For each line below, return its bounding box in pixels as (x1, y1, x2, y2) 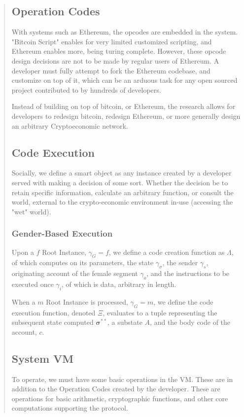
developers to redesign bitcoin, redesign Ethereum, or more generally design (11, 110, 241, 121)
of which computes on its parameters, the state (11, 257, 154, 268)
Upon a (11, 246, 34, 257)
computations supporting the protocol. (11, 403, 128, 413)
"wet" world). (11, 206, 51, 216)
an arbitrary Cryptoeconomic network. (11, 120, 128, 131)
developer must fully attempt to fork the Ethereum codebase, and (11, 65, 210, 75)
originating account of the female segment (11, 268, 138, 278)
